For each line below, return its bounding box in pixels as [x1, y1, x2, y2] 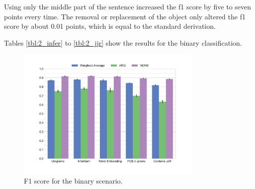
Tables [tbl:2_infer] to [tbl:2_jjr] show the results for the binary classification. [4, 37, 242, 48]
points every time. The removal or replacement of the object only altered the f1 [4, 11, 246, 21]
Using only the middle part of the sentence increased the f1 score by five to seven [4, 1, 252, 11]
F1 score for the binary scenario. [24, 176, 123, 186]
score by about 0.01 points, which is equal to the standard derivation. [4, 21, 216, 31]
